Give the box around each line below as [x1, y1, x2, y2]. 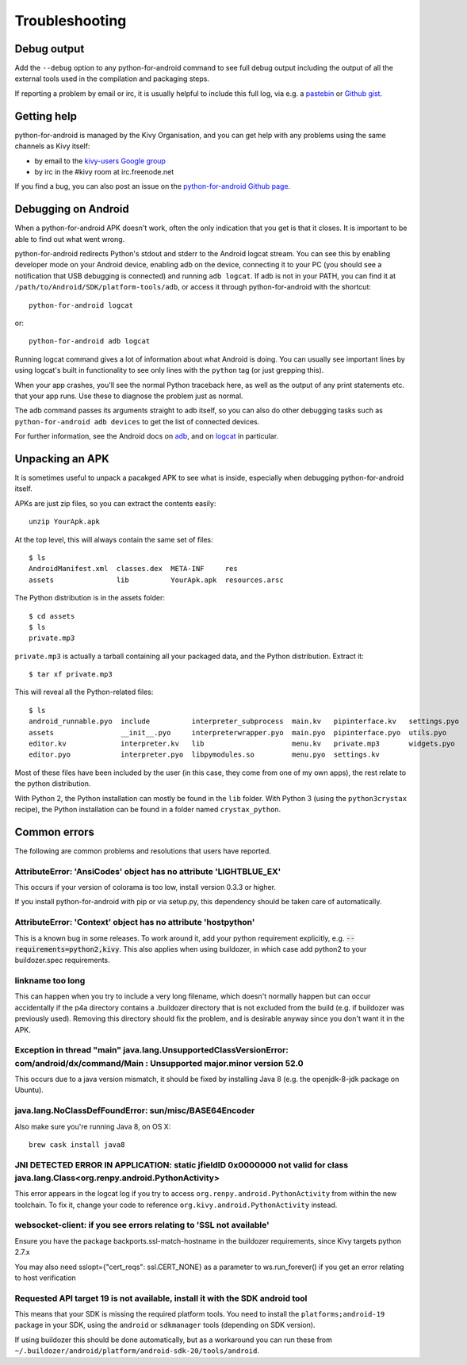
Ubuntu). [14, 1085, 44, 1095]
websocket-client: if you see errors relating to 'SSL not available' [14, 1220, 270, 1231]
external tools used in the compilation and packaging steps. [14, 74, 210, 83]
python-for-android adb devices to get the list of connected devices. [14, 416, 260, 426]
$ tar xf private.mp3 [29, 670, 113, 679]
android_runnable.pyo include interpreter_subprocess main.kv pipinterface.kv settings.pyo [29, 717, 460, 726]
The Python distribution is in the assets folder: [14, 593, 166, 603]
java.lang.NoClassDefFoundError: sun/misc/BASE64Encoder [14, 1105, 255, 1116]
